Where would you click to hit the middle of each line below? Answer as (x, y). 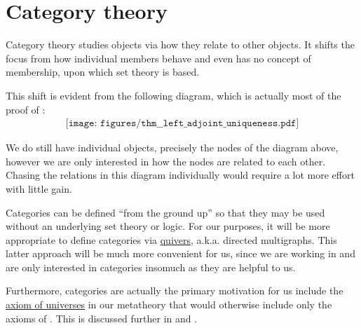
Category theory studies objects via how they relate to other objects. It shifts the (180, 45)
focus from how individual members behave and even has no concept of (158, 58)
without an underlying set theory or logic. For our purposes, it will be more (168, 226)
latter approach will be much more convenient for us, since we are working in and (180, 253)
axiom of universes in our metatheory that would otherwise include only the (169, 305)
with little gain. (39, 188)
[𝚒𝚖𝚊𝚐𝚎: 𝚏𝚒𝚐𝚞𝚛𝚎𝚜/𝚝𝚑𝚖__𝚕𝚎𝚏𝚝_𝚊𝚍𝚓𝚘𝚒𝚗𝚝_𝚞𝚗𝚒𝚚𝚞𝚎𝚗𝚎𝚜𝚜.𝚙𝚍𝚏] (182, 124)
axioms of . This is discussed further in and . (102, 318)
